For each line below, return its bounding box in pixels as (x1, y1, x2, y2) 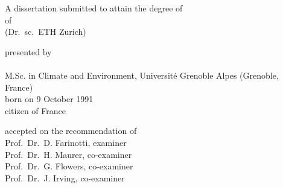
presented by (5, 45, 52, 58)
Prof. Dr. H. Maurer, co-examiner (5, 148, 132, 160)
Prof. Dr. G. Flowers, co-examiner (5, 160, 133, 172)
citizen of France (5, 104, 66, 117)
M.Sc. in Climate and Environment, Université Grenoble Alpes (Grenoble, (5, 68, 279, 81)
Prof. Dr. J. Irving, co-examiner (5, 171, 125, 184)
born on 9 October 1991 (5, 92, 94, 105)
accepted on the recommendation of (5, 124, 137, 137)
